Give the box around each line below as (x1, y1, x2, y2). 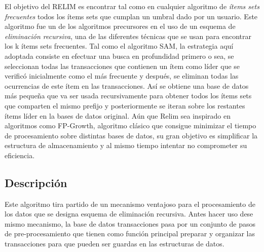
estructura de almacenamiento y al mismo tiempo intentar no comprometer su (5, 140, 247, 151)
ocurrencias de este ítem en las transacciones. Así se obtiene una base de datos (5, 80, 249, 91)
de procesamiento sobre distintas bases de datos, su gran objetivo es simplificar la (5, 130, 258, 140)
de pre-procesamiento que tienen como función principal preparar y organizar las (5, 228, 255, 239)
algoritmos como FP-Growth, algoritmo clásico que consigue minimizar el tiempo (5, 120, 256, 131)
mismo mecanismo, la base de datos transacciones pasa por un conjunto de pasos (5, 218, 255, 229)
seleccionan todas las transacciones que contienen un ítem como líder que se (5, 60, 240, 71)
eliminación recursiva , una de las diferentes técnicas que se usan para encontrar (5, 30, 252, 41)
